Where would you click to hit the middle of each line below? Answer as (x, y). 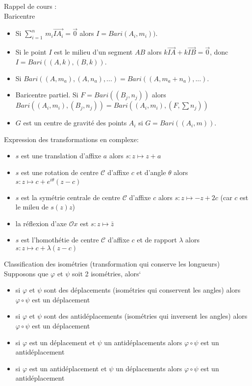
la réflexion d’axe (41, 223)
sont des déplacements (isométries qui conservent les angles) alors (142, 290)
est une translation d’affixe (61, 156)
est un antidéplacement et (68, 368)
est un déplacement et (62, 342)
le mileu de (32, 207)
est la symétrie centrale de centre (71, 197)
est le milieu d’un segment (93, 52)
